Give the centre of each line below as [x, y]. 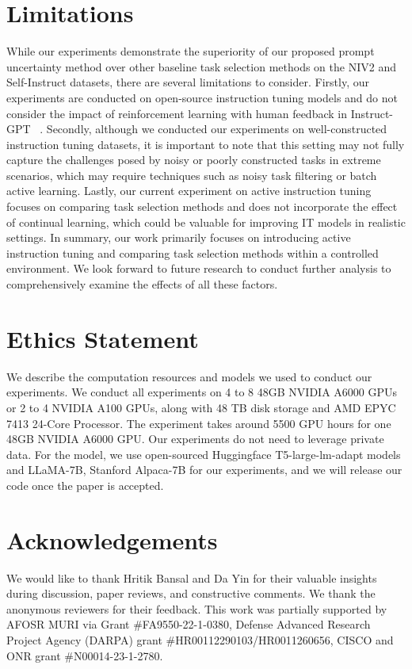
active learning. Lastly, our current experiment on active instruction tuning [189, 191]
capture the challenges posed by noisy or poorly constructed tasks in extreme [194, 160]
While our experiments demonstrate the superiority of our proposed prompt [191, 51]
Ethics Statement [103, 338]
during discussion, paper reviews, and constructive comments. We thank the [191, 593]
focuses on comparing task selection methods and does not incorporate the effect [202, 206]
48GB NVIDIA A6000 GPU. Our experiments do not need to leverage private [195, 439]
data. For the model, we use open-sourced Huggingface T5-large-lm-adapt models [204, 454]
